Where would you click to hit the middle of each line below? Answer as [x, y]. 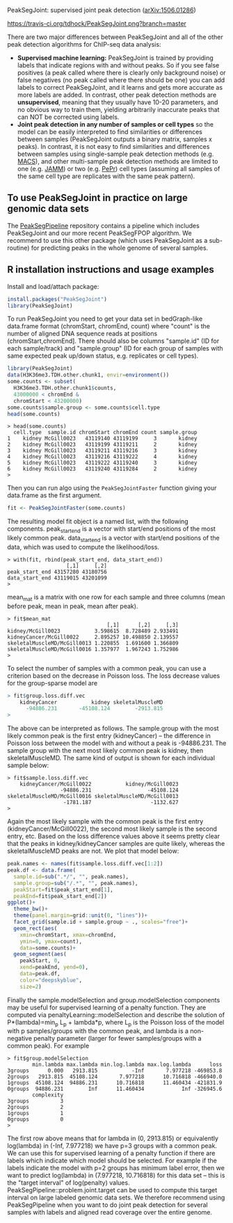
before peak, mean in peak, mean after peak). [73, 606]
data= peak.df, [40, 974]
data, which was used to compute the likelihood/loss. [83, 547]
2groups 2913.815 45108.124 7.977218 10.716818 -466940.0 [115, 1077]
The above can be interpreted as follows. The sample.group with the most [113, 728]
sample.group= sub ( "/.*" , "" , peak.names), [76, 883]
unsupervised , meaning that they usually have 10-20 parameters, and [118, 102]
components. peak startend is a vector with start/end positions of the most [111, 530]
